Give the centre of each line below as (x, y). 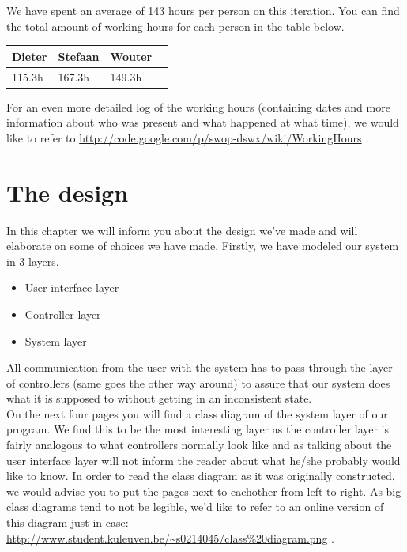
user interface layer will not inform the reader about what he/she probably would (203, 460)
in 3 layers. (33, 261)
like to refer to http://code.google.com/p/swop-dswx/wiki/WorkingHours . (188, 137)
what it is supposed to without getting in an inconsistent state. (159, 398)
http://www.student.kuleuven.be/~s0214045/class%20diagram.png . (170, 537)
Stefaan (79, 56)
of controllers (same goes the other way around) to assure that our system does (198, 382)
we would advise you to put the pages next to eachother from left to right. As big (204, 491)
